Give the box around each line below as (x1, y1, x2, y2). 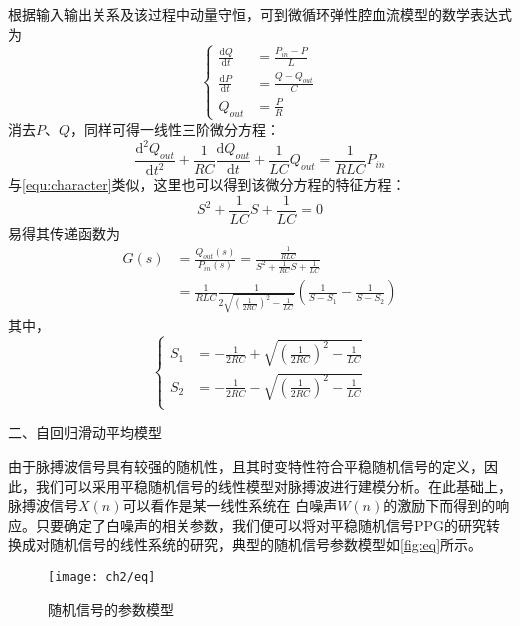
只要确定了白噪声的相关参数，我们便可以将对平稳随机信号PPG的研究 (35, 514, 487, 535)
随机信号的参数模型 (48, 598, 174, 619)
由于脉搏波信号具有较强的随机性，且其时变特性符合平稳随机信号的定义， (8, 455, 484, 476)
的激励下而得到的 (383, 495, 496, 516)
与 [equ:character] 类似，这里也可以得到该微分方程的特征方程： (8, 174, 406, 195)
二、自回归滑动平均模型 (8, 422, 162, 443)
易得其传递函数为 (8, 222, 120, 243)
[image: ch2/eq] (48, 569, 156, 584)
